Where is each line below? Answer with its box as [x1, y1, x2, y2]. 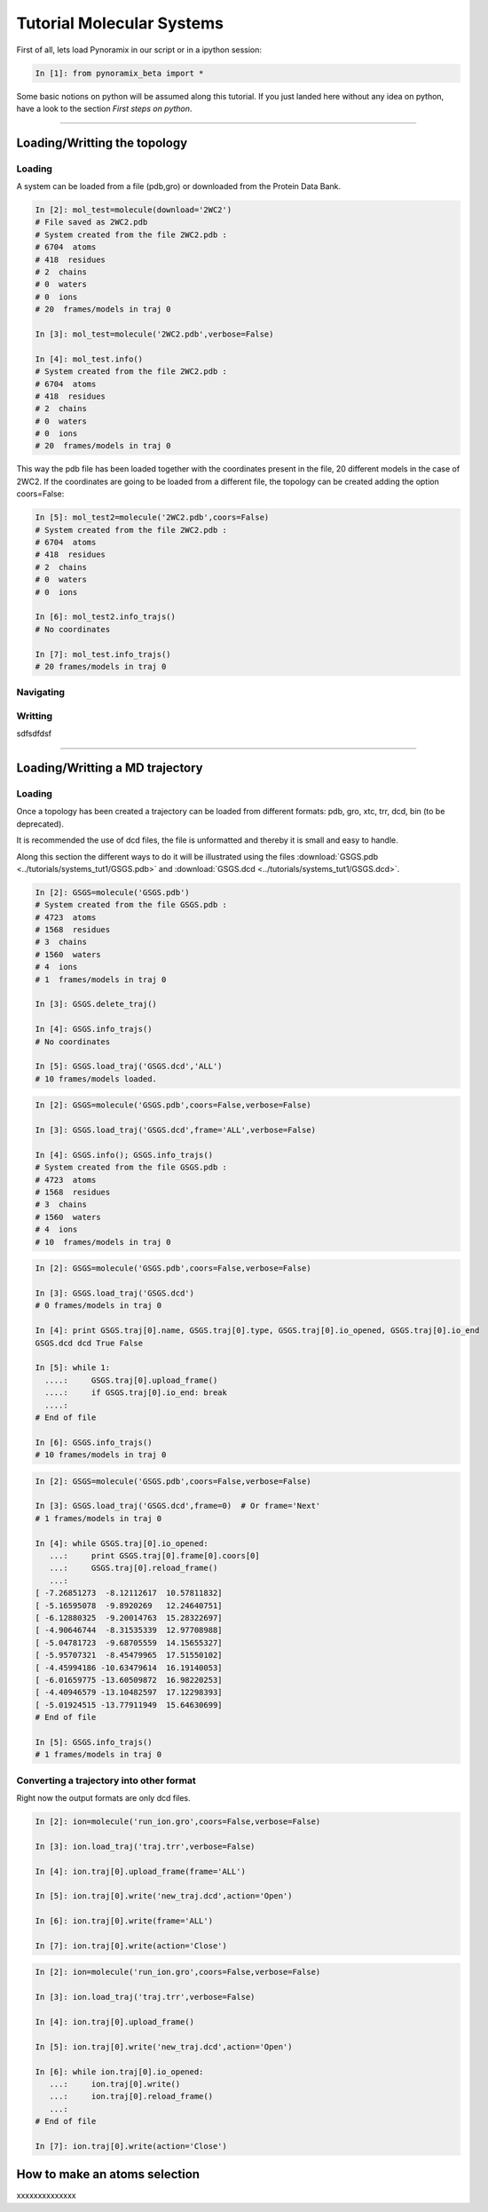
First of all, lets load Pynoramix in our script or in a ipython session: [16, 44, 262, 55]
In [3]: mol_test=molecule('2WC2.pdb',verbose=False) [35, 329, 274, 339]
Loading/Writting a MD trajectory [16, 760, 203, 776]
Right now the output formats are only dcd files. [16, 1792, 191, 1803]
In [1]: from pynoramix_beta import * [35, 67, 204, 78]
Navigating [16, 686, 66, 699]
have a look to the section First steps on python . [16, 103, 193, 114]
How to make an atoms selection [16, 2167, 200, 2182]
